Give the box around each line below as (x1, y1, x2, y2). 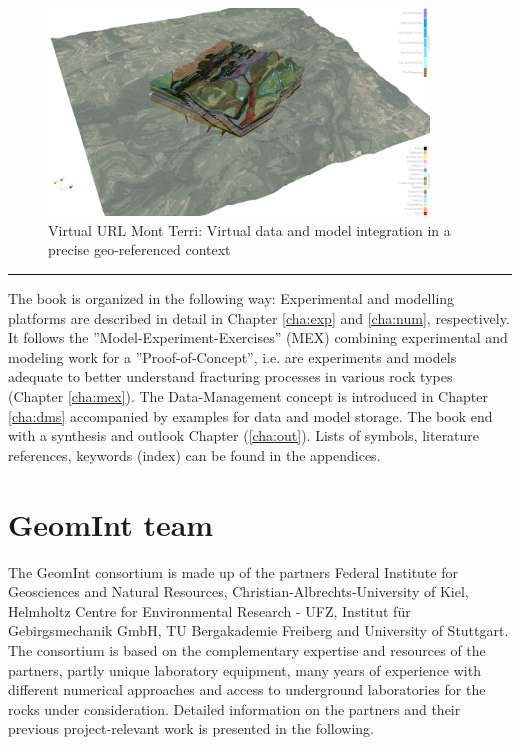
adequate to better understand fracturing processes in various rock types (8, 366, 453, 387)
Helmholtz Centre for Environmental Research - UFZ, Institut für (8, 600, 411, 621)
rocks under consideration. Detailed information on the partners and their (8, 698, 461, 719)
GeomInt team (8, 503, 214, 544)
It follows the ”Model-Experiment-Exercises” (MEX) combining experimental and (8, 327, 508, 348)
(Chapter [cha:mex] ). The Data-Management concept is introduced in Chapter (8, 386, 488, 407)
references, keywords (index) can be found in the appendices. (8, 444, 381, 465)
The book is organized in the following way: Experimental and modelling (8, 288, 455, 309)
